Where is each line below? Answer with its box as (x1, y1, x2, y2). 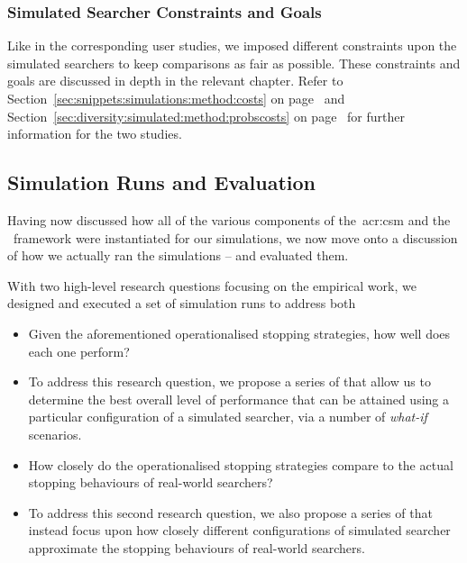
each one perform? (28, 341, 130, 360)
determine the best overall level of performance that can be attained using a (28, 389, 449, 408)
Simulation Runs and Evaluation (7, 168, 316, 196)
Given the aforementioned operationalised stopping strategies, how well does (28, 323, 451, 342)
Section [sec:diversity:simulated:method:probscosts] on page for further (7, 106, 405, 125)
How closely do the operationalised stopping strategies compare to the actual (28, 455, 453, 474)
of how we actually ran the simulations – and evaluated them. (7, 246, 349, 265)
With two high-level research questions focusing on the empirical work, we (7, 276, 417, 295)
